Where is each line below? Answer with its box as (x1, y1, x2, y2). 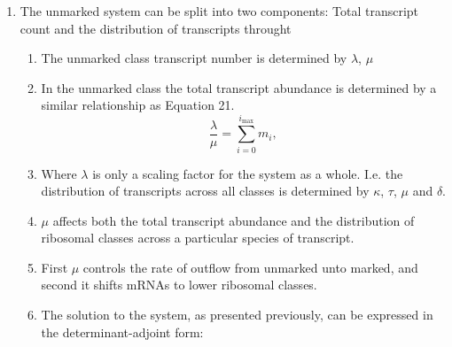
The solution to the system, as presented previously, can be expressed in (41, 305, 433, 324)
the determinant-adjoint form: (41, 322, 204, 341)
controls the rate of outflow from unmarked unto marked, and (82, 258, 418, 276)
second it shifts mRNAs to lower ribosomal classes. (41, 275, 317, 294)
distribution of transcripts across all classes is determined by (41, 181, 370, 200)
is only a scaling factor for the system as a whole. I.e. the (92, 164, 403, 182)
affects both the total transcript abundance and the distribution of (52, 211, 415, 229)
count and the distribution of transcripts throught (19, 19, 292, 37)
